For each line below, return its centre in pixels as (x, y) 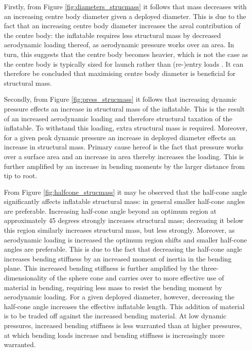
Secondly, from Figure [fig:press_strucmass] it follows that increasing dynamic (120, 99)
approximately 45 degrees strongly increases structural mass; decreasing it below (124, 220)
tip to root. (21, 175)
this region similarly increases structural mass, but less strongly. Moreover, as (119, 230)
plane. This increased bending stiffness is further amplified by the (101, 268)
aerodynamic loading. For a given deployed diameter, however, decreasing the (119, 297)
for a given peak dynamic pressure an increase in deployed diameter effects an (120, 137)
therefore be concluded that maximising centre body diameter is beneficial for (120, 73)
